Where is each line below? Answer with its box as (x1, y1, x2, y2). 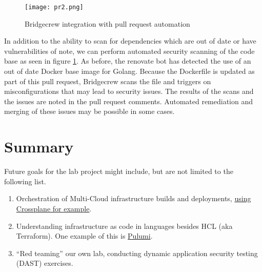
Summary (4, 136, 74, 157)
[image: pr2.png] (25, 4, 84, 11)
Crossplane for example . (16, 203, 92, 213)
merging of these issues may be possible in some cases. (4, 106, 175, 116)
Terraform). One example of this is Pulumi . (16, 230, 153, 241)
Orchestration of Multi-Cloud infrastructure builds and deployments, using (16, 193, 251, 204)
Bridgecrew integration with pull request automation (25, 18, 190, 29)
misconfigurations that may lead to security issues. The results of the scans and (4, 86, 254, 96)
